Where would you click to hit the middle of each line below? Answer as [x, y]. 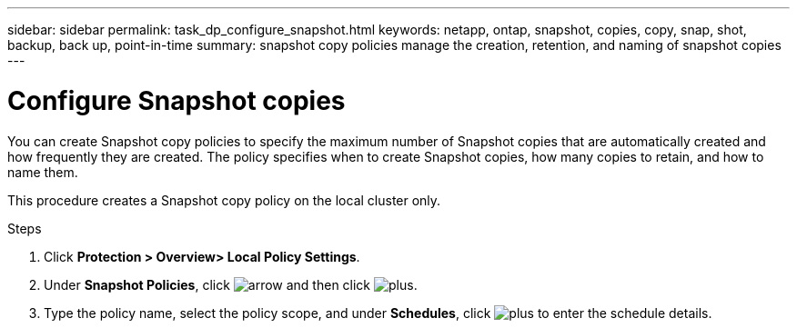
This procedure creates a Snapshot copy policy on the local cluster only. [224, 200]
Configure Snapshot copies [177, 100]
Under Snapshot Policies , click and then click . [231, 284]
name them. [43, 172]
